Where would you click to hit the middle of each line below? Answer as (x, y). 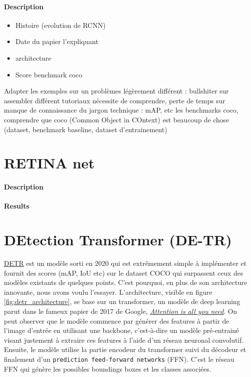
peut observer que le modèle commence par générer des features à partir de (117, 320)
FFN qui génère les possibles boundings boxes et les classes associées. (108, 368)
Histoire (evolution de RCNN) (60, 25)
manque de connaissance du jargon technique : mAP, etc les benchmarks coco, (121, 110)
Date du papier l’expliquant (57, 41)
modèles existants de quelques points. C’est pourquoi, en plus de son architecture (125, 282)
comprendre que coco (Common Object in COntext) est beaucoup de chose (116, 119)
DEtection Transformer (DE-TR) (118, 240)
